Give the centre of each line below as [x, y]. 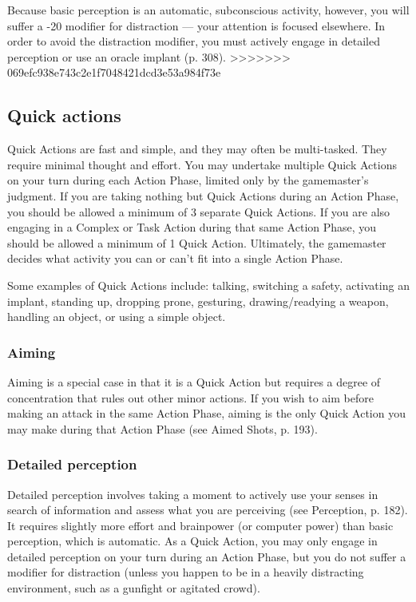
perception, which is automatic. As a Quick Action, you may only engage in [192, 541]
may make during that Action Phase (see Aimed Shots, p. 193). [162, 428]
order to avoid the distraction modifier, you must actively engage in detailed [194, 41]
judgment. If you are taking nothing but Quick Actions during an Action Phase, [203, 195]
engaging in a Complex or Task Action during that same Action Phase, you [192, 227]
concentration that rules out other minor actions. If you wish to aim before [190, 397]
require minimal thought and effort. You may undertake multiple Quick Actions [202, 164]
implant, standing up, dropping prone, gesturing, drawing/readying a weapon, [198, 301]
